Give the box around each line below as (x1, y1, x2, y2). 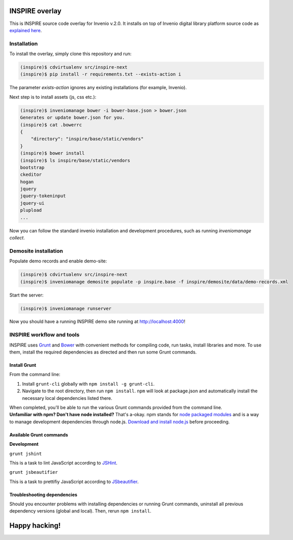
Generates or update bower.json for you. (20, 115, 125, 121)
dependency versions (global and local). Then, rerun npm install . (9, 508, 152, 514)
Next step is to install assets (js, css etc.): (9, 94, 97, 100)
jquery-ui (20, 200, 45, 206)
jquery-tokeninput (20, 193, 66, 199)
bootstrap (20, 165, 45, 170)
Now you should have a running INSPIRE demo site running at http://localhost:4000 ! (9, 318, 186, 325)
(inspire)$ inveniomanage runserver (20, 306, 112, 311)
